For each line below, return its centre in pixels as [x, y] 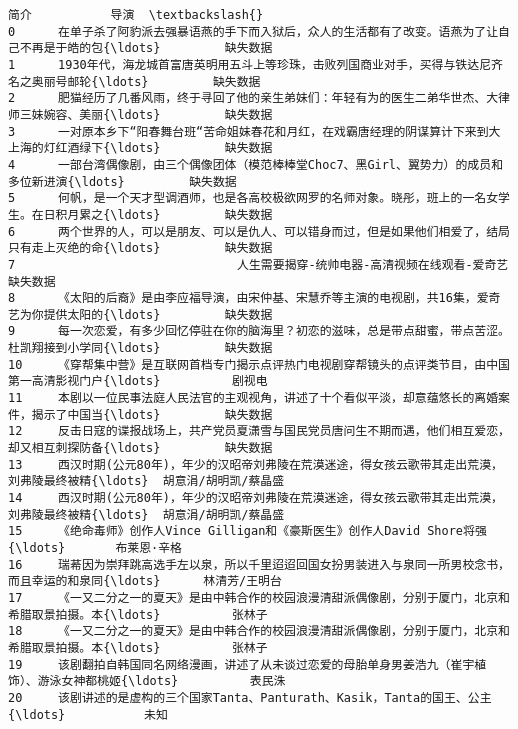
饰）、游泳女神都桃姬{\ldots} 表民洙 [147, 681]
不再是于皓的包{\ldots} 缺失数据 [146, 48]
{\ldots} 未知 [88, 714]
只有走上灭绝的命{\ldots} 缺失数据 [140, 248]
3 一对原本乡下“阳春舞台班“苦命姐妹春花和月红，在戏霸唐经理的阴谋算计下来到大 [254, 131]
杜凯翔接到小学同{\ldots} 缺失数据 [140, 348]
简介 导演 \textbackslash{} [136, 15]
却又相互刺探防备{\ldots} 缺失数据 [140, 448]
